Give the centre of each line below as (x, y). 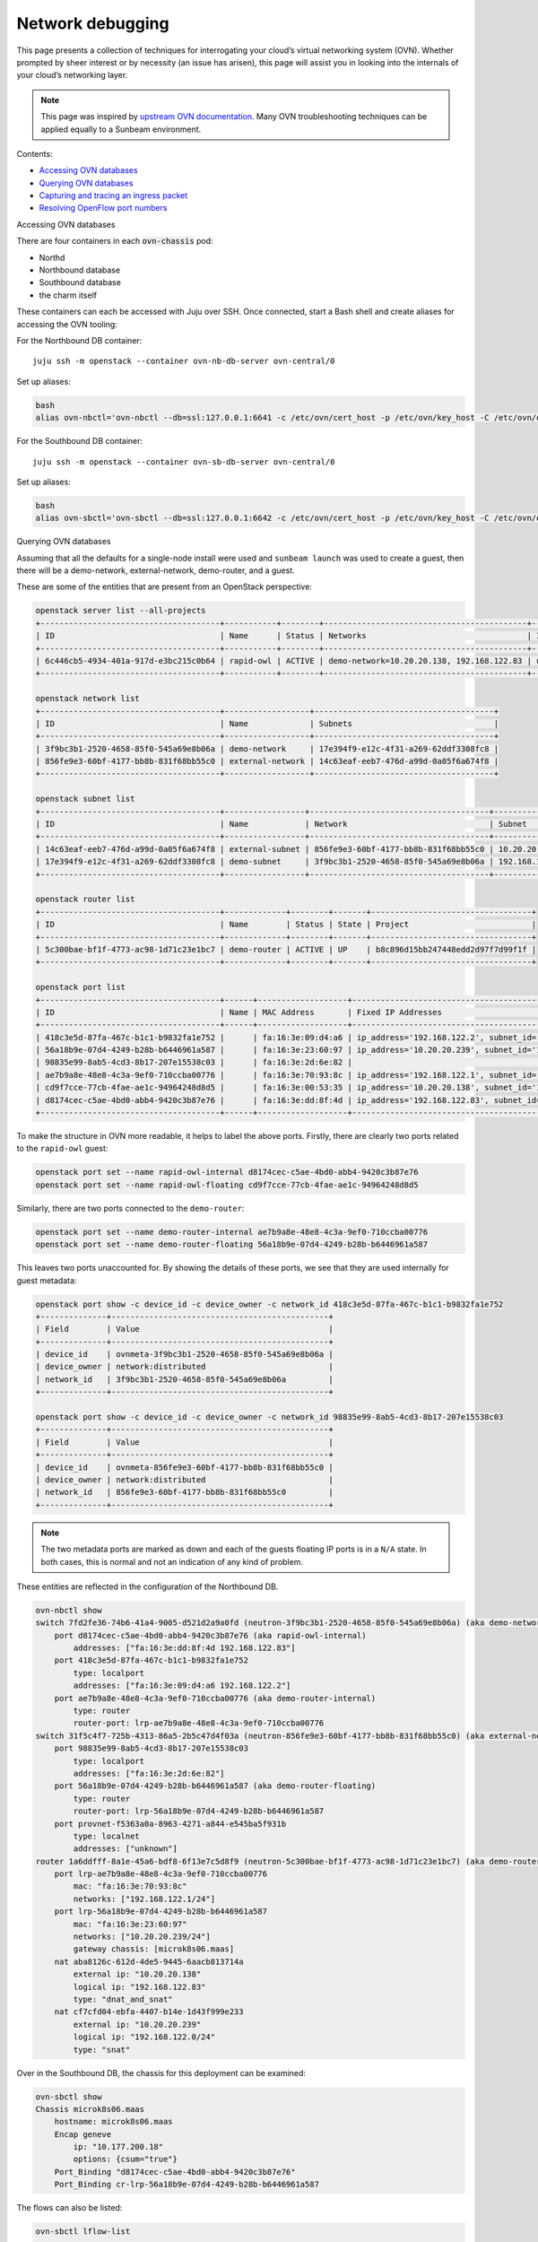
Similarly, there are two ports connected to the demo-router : (130, 1208)
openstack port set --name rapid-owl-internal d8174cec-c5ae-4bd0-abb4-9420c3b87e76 (227, 1172)
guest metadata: (47, 1280)
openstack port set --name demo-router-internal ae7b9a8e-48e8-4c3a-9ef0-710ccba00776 (232, 1232)
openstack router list (85, 899)
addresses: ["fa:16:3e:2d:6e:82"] (149, 1773)
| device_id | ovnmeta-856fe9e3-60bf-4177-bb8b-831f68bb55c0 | (184, 1467)
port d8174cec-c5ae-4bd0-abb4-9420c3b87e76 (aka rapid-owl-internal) (210, 1635)
